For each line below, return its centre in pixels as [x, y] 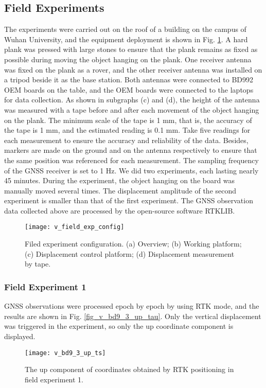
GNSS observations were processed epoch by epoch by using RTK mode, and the [132, 306]
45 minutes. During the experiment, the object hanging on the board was [120, 180]
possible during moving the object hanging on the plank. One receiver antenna [128, 59]
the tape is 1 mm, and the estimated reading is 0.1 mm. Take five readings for [127, 130]
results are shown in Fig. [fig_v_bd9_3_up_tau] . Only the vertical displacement [133, 316]
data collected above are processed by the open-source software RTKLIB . [120, 210]
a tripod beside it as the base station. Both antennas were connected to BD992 [129, 80]
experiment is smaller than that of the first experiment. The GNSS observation [129, 200]
